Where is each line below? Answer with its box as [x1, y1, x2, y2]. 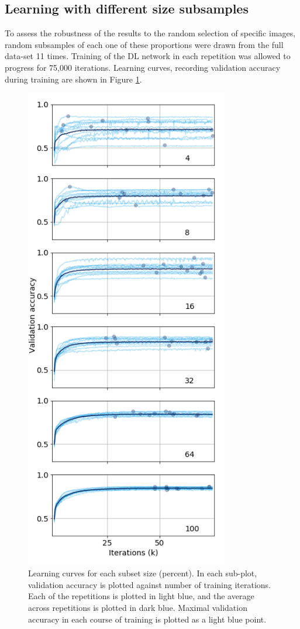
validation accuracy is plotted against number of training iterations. [28, 578, 271, 590]
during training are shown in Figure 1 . [5, 73, 142, 85]
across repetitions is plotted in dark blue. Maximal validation [28, 601, 247, 613]
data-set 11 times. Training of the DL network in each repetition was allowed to [5, 50, 291, 62]
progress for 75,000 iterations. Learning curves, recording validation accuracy [5, 61, 281, 73]
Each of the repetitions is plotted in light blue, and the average [28, 590, 254, 602]
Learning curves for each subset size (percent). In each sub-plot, [28, 567, 257, 579]
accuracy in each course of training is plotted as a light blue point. [28, 613, 267, 625]
